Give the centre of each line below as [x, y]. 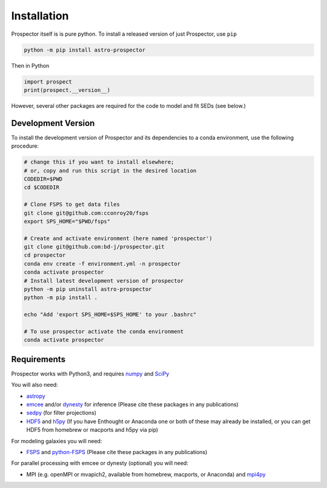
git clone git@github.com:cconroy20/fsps [86, 213]
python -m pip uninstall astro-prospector [88, 289]
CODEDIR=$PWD [43, 179]
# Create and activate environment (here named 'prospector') [118, 238]
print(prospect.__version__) [67, 90]
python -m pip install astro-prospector [84, 50]
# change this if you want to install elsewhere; [99, 162]
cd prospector [45, 255]
